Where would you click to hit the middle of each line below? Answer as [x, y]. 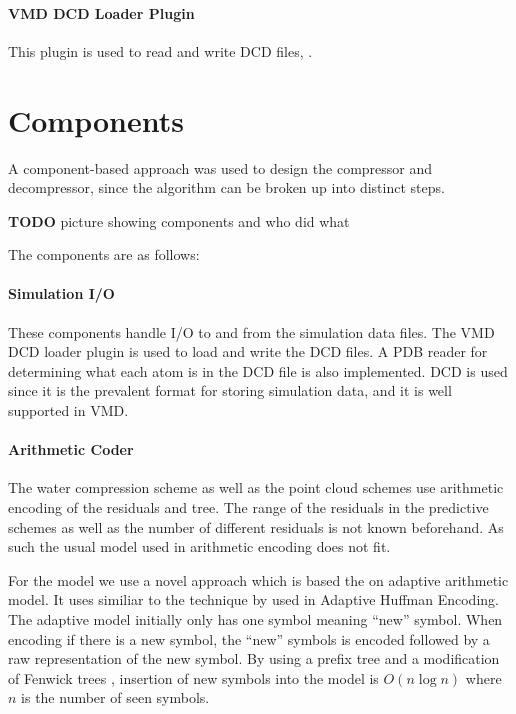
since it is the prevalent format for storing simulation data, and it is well [230, 390]
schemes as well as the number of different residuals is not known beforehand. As [256, 526]
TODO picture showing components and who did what [179, 220]
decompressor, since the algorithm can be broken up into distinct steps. [226, 187]
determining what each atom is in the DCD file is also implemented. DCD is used [258, 370]
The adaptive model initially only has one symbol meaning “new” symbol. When [255, 619]
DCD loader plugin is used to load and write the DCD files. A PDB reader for [248, 351]
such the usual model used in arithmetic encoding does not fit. [199, 546]
